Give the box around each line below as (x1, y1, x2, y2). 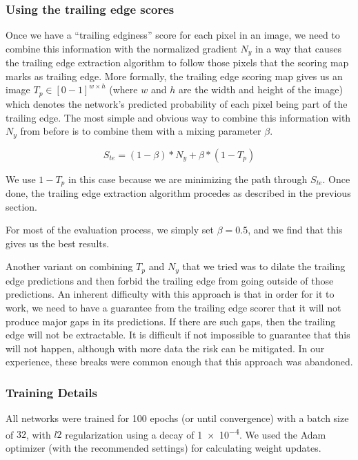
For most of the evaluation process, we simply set (6, 222, 215, 237)
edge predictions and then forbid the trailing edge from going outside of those (6, 273, 334, 287)
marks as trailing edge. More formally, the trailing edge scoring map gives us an (6, 68, 343, 83)
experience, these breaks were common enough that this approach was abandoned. (6, 354, 353, 369)
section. (6, 199, 37, 213)
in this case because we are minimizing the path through (68, 171, 308, 186)
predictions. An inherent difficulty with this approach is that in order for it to (6, 287, 335, 301)
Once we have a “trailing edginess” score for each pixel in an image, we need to (6, 28, 340, 42)
